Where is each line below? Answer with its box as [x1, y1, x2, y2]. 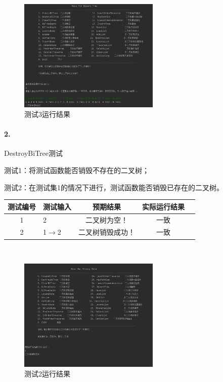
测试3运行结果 [24, 109, 70, 119]
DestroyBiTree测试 [4, 148, 63, 158]
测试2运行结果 [24, 368, 70, 379]
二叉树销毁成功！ [78, 227, 135, 237]
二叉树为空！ [85, 214, 128, 225]
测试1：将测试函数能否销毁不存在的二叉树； [4, 165, 149, 176]
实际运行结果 [142, 201, 185, 211]
